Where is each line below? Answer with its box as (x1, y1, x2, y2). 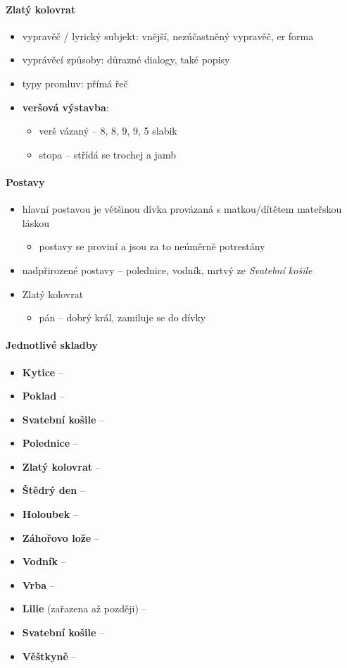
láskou (22, 215, 49, 230)
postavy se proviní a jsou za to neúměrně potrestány (39, 239, 265, 254)
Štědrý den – (22, 483, 85, 497)
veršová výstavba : (22, 99, 109, 114)
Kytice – (22, 364, 63, 379)
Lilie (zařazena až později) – (22, 601, 147, 616)
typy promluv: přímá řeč (22, 75, 128, 90)
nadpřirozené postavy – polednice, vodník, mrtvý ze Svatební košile (22, 262, 313, 277)
